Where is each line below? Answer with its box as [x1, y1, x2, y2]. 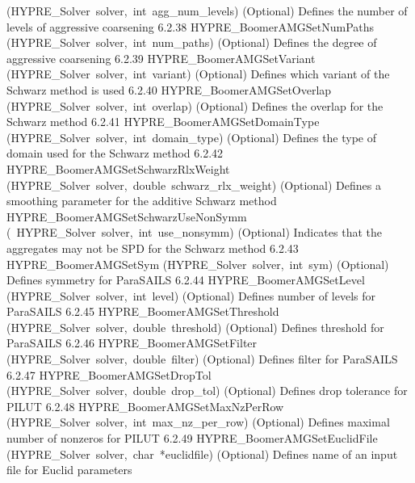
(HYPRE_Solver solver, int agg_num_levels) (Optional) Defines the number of [6, 2, 408, 19]
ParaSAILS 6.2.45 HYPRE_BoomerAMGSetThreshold [6, 303, 279, 320]
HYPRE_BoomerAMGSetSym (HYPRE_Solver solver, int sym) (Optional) [6, 255, 389, 272]
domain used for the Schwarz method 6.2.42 [6, 145, 224, 162]
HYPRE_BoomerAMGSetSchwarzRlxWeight [6, 160, 230, 177]
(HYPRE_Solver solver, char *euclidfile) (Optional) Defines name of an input [6, 445, 398, 462]
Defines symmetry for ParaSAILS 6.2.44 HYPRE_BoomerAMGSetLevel [6, 271, 365, 288]
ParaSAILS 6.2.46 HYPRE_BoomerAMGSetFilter [6, 334, 258, 351]
